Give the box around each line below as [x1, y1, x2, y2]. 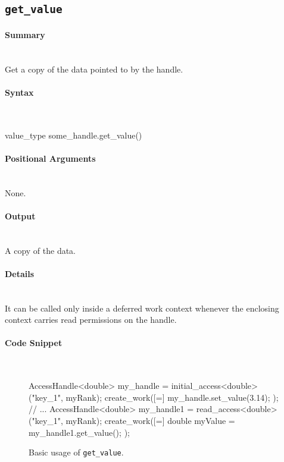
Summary [5, 28, 45, 40]
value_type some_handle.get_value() [5, 128, 142, 141]
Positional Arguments [5, 152, 96, 164]
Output [5, 209, 36, 222]
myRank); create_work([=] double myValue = [65, 414, 235, 427]
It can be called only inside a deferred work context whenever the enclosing [5, 301, 279, 314]
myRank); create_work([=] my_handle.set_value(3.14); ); [65, 391, 279, 403]
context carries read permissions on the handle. [5, 313, 177, 326]
